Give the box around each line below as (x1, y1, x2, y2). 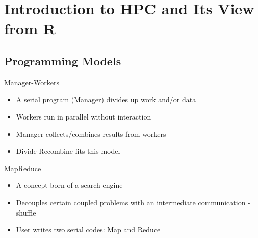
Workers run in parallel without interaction (16, 111, 151, 122)
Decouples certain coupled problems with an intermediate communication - (16, 197, 250, 207)
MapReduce (4, 162, 41, 173)
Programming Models (4, 53, 121, 68)
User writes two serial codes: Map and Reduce (16, 224, 161, 235)
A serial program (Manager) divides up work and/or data (16, 94, 196, 105)
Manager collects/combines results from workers (16, 128, 166, 139)
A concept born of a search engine (16, 180, 123, 191)
